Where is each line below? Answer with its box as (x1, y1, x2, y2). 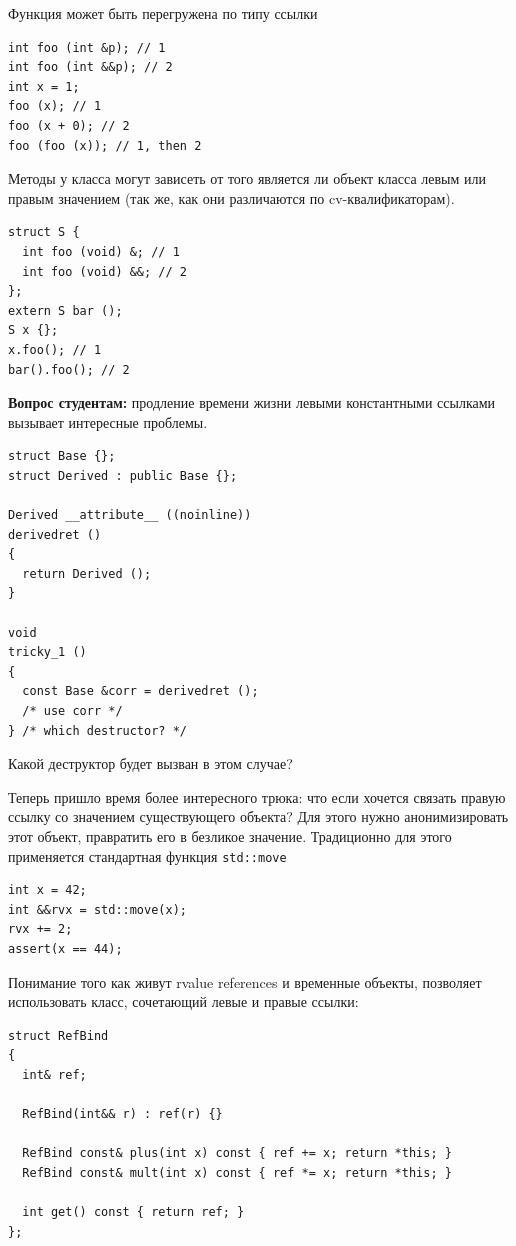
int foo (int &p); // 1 (8, 40, 166, 55)
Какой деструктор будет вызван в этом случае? (8, 753, 293, 774)
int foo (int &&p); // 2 (8, 60, 173, 75)
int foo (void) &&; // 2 (22, 264, 187, 279)
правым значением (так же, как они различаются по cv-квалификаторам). (8, 187, 455, 208)
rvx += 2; (8, 922, 73, 937)
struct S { (8, 225, 80, 240)
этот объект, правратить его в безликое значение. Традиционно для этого (8, 825, 452, 846)
